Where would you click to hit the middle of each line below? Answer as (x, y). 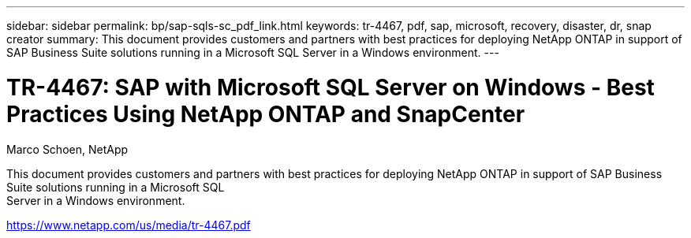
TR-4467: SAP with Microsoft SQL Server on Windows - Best (331, 87)
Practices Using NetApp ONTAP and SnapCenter (266, 114)
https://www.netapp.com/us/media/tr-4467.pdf (129, 225)
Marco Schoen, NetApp (67, 149)
